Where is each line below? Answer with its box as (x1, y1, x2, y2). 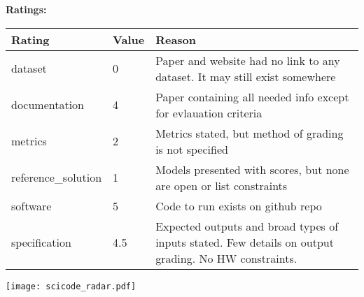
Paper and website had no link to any (155, 52, 340, 68)
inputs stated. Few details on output (155, 233, 334, 250)
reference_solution (11, 169, 102, 186)
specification (11, 233, 71, 250)
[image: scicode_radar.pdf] (6, 281, 136, 291)
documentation (11, 96, 85, 113)
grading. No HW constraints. (155, 249, 297, 266)
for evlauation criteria (155, 104, 262, 121)
